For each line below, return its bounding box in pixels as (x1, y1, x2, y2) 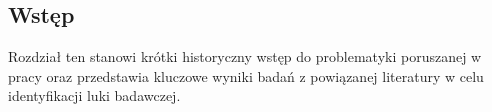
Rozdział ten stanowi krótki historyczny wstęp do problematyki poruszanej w (8, 46, 482, 67)
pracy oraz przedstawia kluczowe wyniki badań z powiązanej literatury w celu (8, 65, 484, 86)
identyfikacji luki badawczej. (8, 85, 181, 106)
